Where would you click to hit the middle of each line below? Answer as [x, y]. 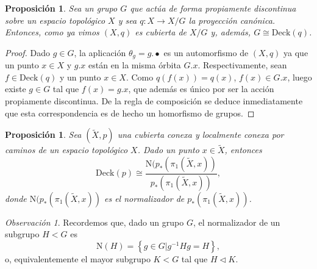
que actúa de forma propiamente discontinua [213, 8]
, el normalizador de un [237, 222]
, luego [300, 77]
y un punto [80, 77]
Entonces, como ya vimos [52, 32]
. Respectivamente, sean [242, 65]
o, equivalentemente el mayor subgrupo [78, 259]
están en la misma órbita [135, 65]
